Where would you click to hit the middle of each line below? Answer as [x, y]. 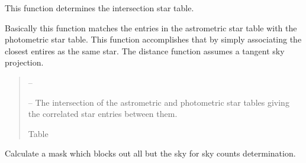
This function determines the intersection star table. [99, 8]
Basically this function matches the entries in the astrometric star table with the [151, 27]
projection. [24, 62]
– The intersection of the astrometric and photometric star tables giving [159, 102]
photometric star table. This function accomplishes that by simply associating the [153, 39]
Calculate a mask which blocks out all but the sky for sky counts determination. [150, 153]
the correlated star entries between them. [103, 114]
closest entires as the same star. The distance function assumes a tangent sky [145, 50]
